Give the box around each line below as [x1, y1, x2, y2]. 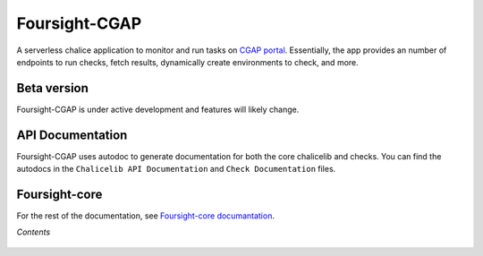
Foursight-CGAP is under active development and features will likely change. [16, 104, 300, 115]
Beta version [16, 81, 89, 96]
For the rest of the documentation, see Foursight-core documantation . [16, 210, 275, 221]
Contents [16, 226, 51, 237]
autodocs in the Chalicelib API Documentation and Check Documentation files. [16, 164, 336, 175]
